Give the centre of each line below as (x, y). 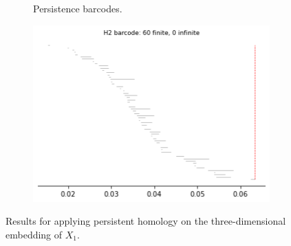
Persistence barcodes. (78, 8)
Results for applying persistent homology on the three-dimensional (146, 221)
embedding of (34, 235)
